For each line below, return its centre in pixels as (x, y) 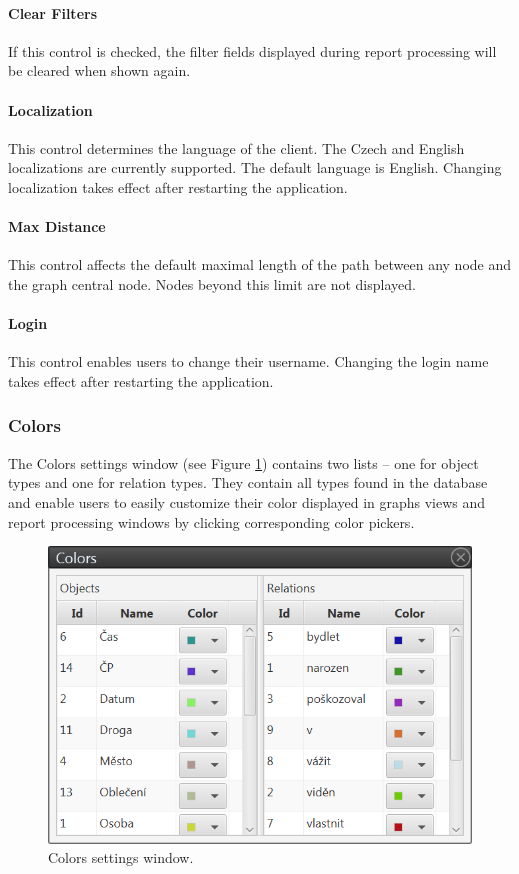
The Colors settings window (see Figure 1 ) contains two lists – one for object (243, 462)
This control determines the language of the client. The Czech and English (236, 147)
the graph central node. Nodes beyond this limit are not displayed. (212, 283)
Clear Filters (52, 12)
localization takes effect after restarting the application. (178, 186)
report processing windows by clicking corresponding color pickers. (211, 521)
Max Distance (57, 226)
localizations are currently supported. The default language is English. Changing (255, 167)
